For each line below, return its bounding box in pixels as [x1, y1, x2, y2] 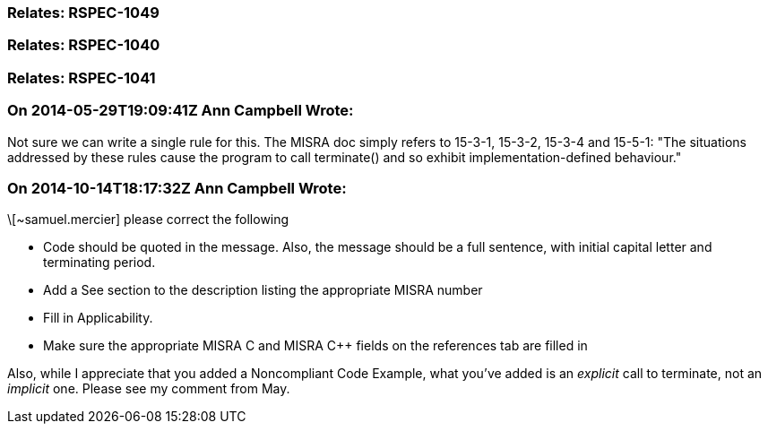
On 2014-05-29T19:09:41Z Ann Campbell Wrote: [7, 101, 354, 120]
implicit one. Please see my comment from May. [7, 381, 290, 397]
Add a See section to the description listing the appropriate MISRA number [43, 282, 483, 298]
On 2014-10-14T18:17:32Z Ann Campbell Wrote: [7, 178, 347, 197]
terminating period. [43, 254, 156, 271]
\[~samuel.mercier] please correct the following [7, 211, 289, 228]
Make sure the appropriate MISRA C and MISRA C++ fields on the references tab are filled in [43, 338, 588, 354]
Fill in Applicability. [43, 310, 153, 326]
